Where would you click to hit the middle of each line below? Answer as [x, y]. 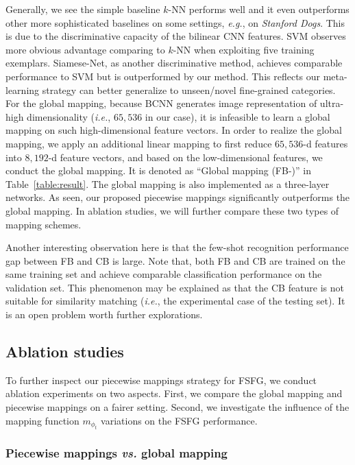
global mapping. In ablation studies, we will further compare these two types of [172, 210]
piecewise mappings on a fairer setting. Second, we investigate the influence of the [177, 407]
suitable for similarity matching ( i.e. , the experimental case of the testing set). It [175, 301]
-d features [326, 143]
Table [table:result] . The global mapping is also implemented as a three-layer [168, 183]
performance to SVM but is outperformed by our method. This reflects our [163, 76]
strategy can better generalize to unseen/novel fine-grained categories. [189, 90]
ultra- [332, 103]
